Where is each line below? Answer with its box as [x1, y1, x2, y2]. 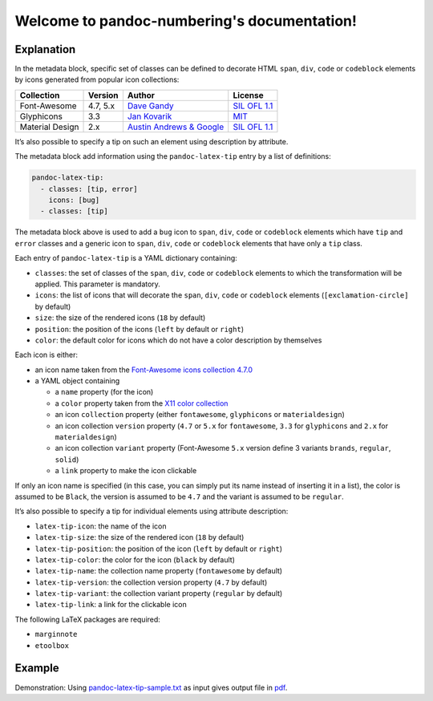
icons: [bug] [48, 196, 100, 205]
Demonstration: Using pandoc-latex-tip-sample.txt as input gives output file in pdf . [14, 683, 288, 692]
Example [14, 662, 59, 675]
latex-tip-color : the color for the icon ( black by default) [34, 554, 236, 565]
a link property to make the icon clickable [55, 466, 197, 476]
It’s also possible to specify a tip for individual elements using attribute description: [14, 506, 289, 517]
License [233, 89, 264, 100]
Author [127, 89, 156, 100]
